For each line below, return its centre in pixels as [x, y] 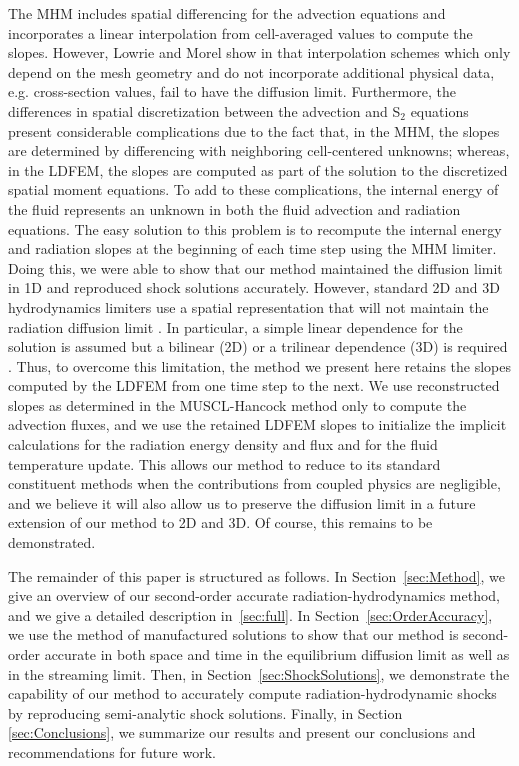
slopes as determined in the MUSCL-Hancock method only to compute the [237, 404]
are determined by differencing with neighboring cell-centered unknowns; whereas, [259, 150]
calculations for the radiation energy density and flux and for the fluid [223, 444]
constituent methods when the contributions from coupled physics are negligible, [254, 483]
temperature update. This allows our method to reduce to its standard [224, 463]
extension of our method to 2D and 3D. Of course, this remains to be [220, 522]
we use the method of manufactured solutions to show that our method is [233, 634]
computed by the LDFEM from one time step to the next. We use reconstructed [254, 385]
